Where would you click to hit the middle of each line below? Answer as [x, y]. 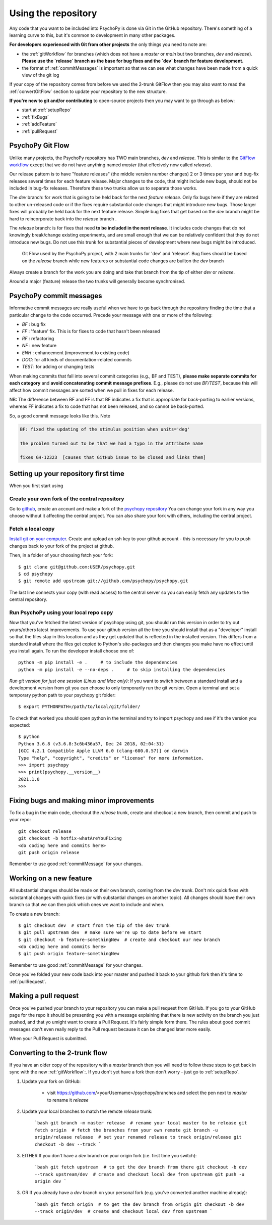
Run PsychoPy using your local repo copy [61, 612]
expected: [20, 725]
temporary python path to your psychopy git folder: [62, 695]
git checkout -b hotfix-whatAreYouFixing [70, 838]
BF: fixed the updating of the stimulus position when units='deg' [105, 429]
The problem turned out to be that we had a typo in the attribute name [112, 443]
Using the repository [53, 13]
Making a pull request [44, 996]
